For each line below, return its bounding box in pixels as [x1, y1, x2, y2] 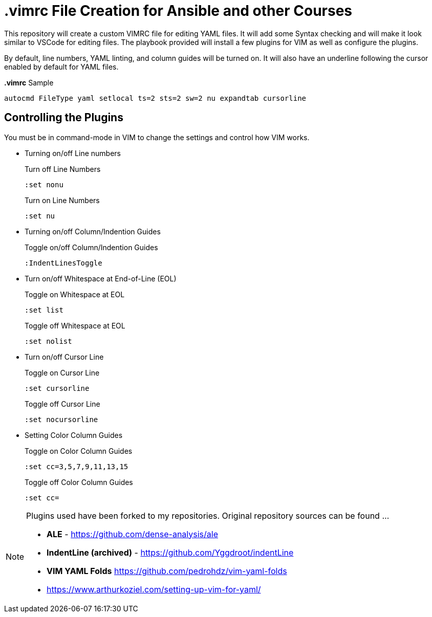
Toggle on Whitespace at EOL [25, 290, 125, 299]
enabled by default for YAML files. [4, 62, 119, 71]
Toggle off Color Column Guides [25, 477, 133, 487]
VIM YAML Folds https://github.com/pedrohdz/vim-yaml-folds [47, 565, 287, 576]
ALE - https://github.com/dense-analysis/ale [47, 528, 219, 539]
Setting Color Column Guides [25, 430, 123, 439]
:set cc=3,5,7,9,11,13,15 [25, 462, 128, 471]
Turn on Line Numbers [25, 195, 100, 205]
